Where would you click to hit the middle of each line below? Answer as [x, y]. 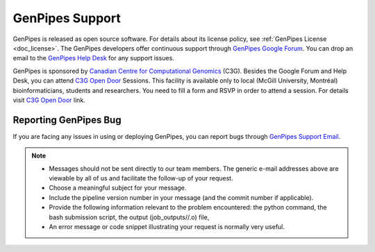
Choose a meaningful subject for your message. [118, 188]
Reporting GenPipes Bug [67, 120]
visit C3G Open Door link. [49, 100]
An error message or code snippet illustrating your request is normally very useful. [167, 226]
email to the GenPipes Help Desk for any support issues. [94, 58]
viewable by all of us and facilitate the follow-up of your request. [141, 178]
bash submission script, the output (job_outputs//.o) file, [129, 217]
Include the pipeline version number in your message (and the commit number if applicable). [181, 197]
